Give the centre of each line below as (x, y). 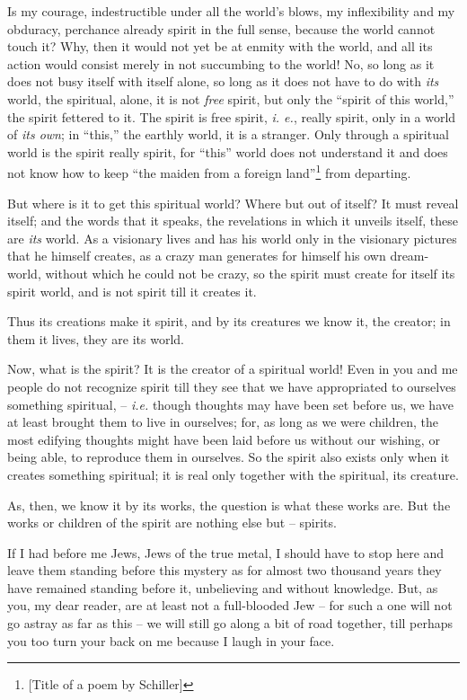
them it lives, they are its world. (96, 338)
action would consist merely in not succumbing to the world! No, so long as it (221, 63)
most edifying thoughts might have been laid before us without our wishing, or (224, 439)
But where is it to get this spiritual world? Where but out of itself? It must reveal (233, 203)
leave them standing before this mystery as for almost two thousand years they (225, 570)
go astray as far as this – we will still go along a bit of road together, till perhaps (230, 623)
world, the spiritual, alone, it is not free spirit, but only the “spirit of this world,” (231, 98)
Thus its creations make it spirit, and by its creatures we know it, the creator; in (229, 321)
